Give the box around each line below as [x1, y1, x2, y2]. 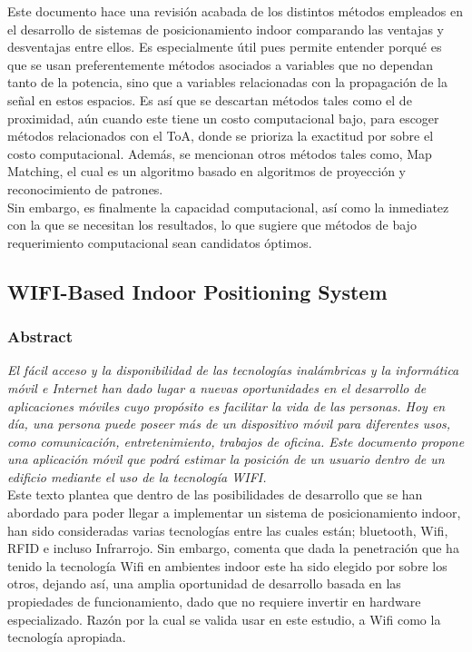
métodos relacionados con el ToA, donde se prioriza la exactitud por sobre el [7, 126, 434, 145]
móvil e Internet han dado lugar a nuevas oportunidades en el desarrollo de [7, 378, 427, 397]
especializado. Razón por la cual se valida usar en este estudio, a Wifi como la [7, 609, 441, 628]
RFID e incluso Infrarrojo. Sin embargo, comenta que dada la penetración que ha [7, 538, 459, 558]
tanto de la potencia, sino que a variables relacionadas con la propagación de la [7, 73, 447, 92]
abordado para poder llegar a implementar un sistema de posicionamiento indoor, [7, 503, 461, 522]
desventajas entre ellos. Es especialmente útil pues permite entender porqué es [7, 37, 442, 56]
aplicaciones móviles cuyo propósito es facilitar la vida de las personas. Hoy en [7, 396, 446, 415]
